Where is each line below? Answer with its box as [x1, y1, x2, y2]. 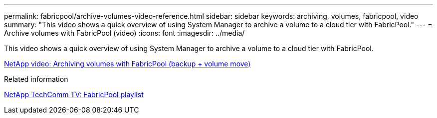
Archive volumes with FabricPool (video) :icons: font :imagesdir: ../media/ [4, 29, 245, 37]
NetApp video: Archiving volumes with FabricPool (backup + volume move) [4, 59, 251, 68]
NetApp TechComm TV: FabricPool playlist [4, 90, 144, 99]
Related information [4, 75, 68, 83]
